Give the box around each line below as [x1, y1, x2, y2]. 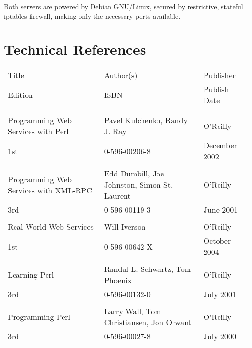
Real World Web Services [8, 221, 94, 233]
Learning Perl [8, 269, 54, 280]
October [203, 235, 231, 247]
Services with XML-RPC [8, 184, 92, 196]
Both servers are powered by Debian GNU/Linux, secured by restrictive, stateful [4, 1, 243, 11]
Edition [8, 89, 33, 100]
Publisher [203, 69, 236, 81]
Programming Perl [8, 311, 71, 322]
